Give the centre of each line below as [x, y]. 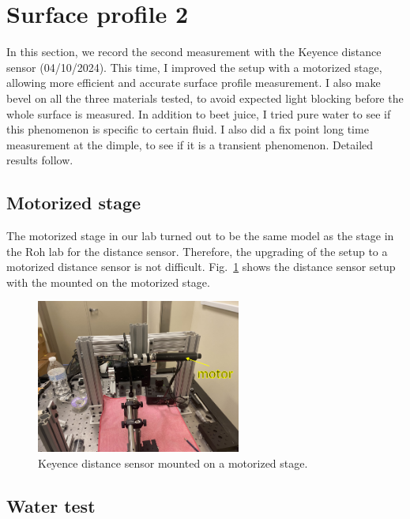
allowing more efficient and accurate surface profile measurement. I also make [194, 83]
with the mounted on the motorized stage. [108, 282]
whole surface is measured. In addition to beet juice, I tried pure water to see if [199, 113]
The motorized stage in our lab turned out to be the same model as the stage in [200, 236]
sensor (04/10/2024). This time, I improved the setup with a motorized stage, [194, 67]
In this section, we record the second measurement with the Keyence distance [194, 52]
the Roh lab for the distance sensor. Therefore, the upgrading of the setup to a [197, 251]
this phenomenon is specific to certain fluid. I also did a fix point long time [188, 129]
